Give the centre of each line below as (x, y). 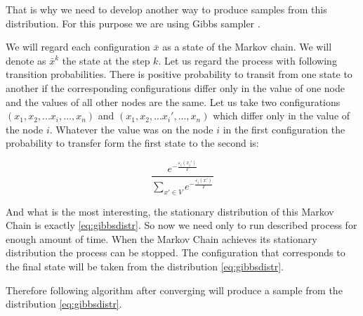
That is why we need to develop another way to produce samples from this (166, 9)
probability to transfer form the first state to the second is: (132, 143)
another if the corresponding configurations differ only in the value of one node (176, 87)
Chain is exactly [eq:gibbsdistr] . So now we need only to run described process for (181, 225)
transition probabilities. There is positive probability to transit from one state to (179, 74)
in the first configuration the (284, 129)
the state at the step (106, 60)
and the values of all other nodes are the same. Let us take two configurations (173, 101)
